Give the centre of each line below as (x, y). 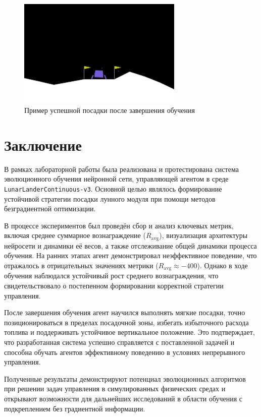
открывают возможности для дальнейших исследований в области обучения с (123, 398)
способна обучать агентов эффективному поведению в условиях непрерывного (125, 352)
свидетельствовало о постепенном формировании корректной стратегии (114, 285)
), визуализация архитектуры (203, 235)
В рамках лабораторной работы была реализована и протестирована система (121, 169)
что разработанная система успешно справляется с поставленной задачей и (119, 342)
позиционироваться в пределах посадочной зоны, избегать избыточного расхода (126, 322)
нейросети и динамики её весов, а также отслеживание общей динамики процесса (130, 245)
